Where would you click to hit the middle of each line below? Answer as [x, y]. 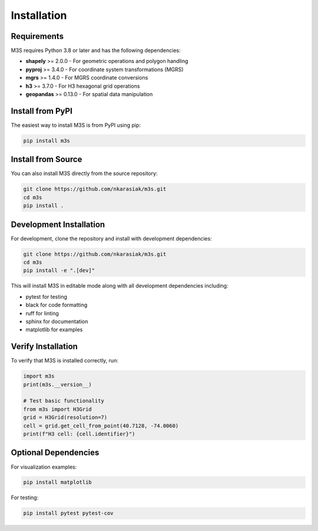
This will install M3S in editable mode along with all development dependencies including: [120, 286]
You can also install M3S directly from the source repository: [84, 173]
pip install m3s [47, 141]
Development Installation [58, 224]
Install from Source [47, 159]
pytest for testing [47, 296]
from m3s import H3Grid [58, 409]
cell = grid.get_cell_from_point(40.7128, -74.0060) [101, 426]
